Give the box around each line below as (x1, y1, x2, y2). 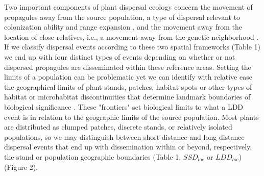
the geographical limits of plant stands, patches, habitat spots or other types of (4, 81, 252, 92)
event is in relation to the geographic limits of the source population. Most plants (4, 111, 259, 122)
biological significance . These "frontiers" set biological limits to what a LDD (4, 101, 244, 112)
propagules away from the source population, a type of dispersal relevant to (4, 11, 241, 22)
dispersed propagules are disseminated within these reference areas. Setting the (4, 61, 251, 72)
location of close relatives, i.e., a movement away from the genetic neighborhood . (4, 31, 259, 42)
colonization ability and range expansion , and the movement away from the (4, 21, 243, 32)
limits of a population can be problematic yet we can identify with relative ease (4, 71, 252, 82)
